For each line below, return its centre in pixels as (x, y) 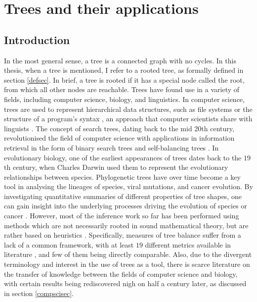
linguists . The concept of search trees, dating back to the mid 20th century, (119, 128)
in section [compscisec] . (39, 293)
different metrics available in (188, 244)
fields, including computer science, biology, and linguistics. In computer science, (124, 99)
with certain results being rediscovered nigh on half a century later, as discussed (125, 283)
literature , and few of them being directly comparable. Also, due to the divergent (128, 254)
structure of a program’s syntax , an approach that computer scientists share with (128, 119)
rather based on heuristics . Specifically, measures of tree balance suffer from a (123, 235)
